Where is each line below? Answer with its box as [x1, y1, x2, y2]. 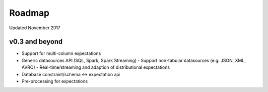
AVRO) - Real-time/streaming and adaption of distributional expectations [21, 64, 170, 70]
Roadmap [9, 7, 50, 18]
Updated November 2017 [9, 25, 61, 31]
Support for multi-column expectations [21, 50, 101, 56]
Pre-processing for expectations [21, 78, 88, 84]
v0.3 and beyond [9, 38, 63, 46]
